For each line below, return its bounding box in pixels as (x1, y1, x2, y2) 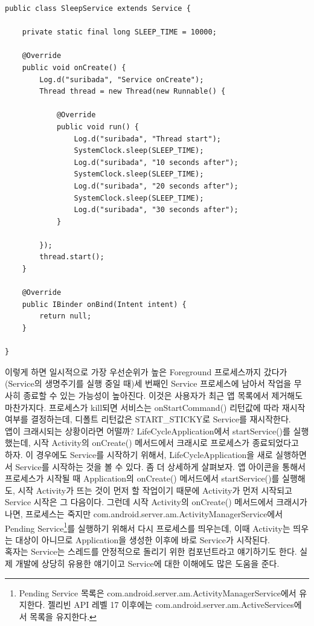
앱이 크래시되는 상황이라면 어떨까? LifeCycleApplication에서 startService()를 (5, 424, 290, 437)
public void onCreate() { (22, 63, 126, 72)
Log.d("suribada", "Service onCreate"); (39, 75, 204, 84)
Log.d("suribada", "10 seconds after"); (74, 158, 239, 167)
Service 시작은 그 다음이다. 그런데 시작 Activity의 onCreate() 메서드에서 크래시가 (5, 495, 307, 508)
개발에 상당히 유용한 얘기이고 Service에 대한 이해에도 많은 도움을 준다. (15, 557, 280, 569)
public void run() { (56, 122, 139, 131)
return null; (39, 312, 92, 321)
